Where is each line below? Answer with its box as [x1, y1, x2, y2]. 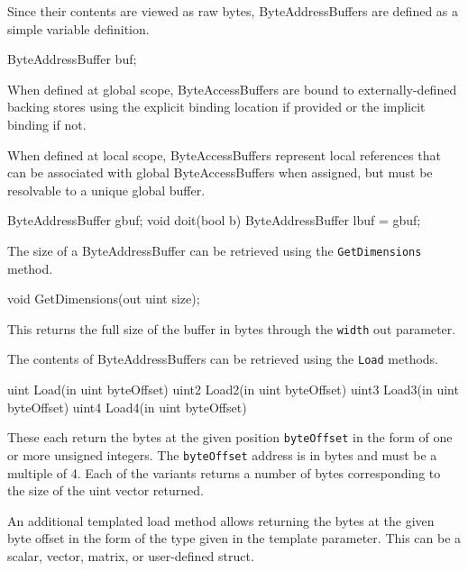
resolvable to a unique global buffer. [7, 180, 206, 199]
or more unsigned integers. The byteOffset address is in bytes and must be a [7, 445, 437, 464]
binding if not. [7, 114, 87, 133]
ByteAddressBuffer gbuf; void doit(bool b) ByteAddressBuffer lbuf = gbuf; [7, 211, 421, 230]
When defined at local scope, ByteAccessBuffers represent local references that [7, 145, 441, 164]
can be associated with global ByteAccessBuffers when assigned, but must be [7, 163, 433, 182]
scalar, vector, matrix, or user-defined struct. [7, 546, 254, 565]
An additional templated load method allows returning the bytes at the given [7, 511, 435, 530]
